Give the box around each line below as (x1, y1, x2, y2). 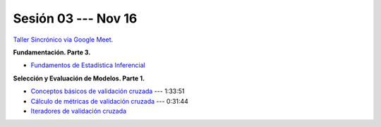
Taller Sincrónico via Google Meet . (13, 35, 114, 44)
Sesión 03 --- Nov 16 (13, 11, 138, 26)
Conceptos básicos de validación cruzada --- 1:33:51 (30, 87, 185, 95)
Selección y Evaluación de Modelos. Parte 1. (13, 74, 145, 83)
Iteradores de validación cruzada (30, 107, 127, 115)
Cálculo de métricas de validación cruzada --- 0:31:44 (30, 97, 188, 105)
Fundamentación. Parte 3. (13, 48, 91, 56)
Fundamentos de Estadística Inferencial (30, 61, 145, 70)
